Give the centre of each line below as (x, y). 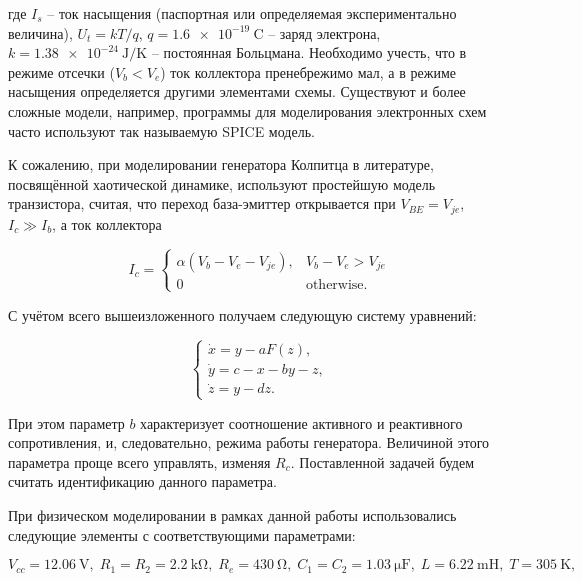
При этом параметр (66, 422)
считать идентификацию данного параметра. (142, 481)
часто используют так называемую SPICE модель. (161, 130)
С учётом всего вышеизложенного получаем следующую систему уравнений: (242, 314)
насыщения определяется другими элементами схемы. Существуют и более (237, 91)
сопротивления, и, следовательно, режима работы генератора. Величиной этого (249, 442)
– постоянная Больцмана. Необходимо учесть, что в (309, 52)
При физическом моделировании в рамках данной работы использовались (232, 514)
